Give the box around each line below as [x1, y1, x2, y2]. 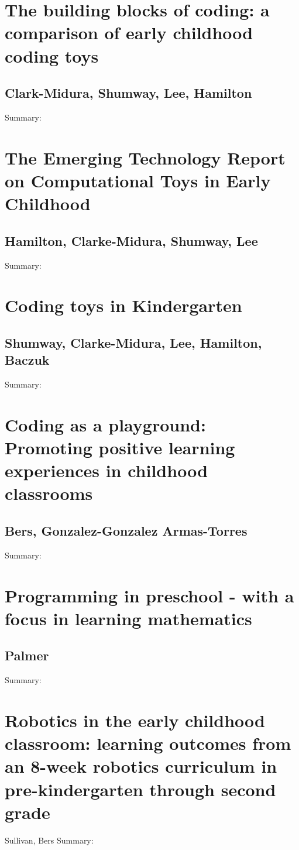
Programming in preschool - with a [5, 583, 294, 607]
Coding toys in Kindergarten [5, 293, 242, 317]
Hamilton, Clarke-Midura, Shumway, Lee [5, 231, 258, 249]
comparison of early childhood [5, 20, 253, 44]
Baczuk [5, 351, 50, 369]
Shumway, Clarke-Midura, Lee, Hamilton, [5, 333, 262, 351]
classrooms [5, 481, 93, 505]
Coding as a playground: [5, 412, 206, 436]
